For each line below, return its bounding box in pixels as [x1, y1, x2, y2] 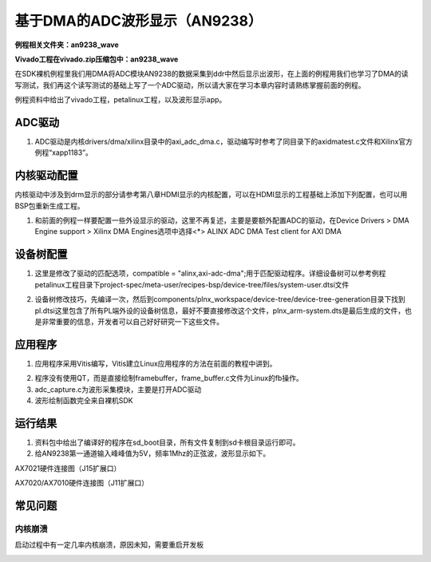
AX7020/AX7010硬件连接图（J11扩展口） [14, 478, 149, 488]
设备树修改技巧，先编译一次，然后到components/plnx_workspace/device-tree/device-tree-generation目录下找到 [34, 295, 406, 304]
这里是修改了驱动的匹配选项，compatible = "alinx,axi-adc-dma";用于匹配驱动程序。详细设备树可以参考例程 [34, 268, 386, 279]
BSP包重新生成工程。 [14, 200, 85, 211]
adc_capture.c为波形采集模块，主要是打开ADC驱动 [34, 384, 202, 394]
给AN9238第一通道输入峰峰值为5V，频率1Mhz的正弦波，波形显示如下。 [34, 449, 271, 458]
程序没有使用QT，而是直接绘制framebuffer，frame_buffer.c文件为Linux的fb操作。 [34, 374, 303, 383]
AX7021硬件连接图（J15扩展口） [14, 463, 121, 473]
